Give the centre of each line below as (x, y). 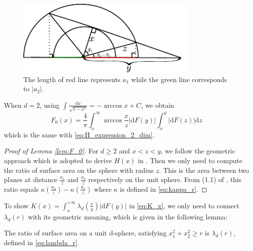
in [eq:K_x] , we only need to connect (184, 205)
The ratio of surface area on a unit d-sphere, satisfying (85, 233)
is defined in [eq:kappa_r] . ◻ (163, 189)
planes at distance (31, 179)
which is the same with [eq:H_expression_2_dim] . (79, 134)
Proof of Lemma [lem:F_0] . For (51, 151)
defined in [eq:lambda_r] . (42, 242)
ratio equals (21, 189)
